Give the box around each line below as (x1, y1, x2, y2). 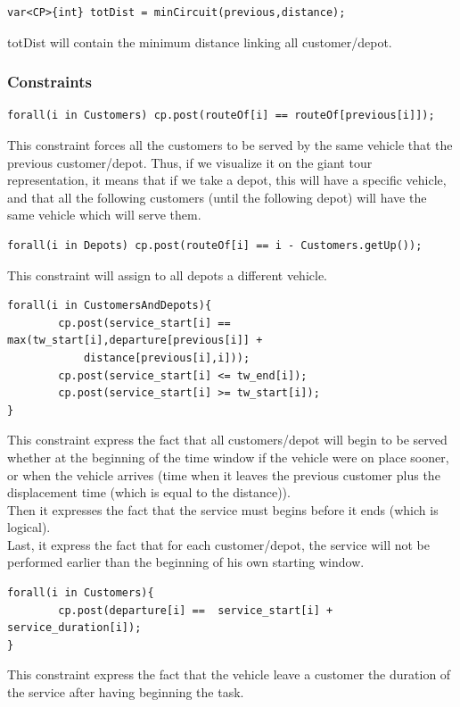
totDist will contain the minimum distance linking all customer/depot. (7, 32, 392, 51)
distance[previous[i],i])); (83, 351, 251, 364)
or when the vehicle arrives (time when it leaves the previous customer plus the (7, 465, 440, 484)
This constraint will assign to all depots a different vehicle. (7, 265, 328, 284)
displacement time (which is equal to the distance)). (7, 483, 291, 502)
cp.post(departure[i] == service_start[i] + (58, 603, 333, 617)
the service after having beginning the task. (7, 683, 244, 702)
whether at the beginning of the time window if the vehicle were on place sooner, (7, 447, 449, 466)
